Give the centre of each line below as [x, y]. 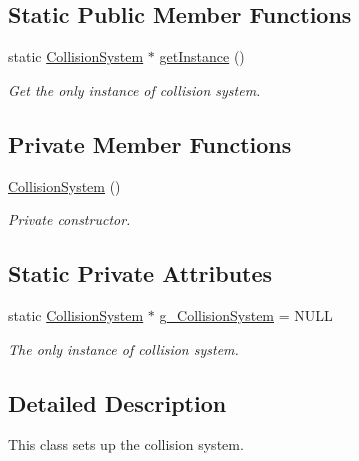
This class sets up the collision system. [126, 444]
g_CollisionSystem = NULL [246, 314]
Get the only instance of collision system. [134, 89]
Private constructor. [69, 219]
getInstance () [202, 56]
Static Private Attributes [140, 273]
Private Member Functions [150, 143]
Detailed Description [117, 402]
